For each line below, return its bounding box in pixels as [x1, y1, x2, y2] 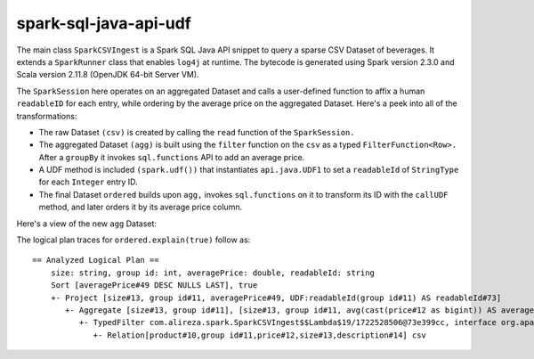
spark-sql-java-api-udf [16, 13, 191, 33]
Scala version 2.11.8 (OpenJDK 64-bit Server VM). [16, 69, 199, 80]
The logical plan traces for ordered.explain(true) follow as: [16, 234, 251, 245]
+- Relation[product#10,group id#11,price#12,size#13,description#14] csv [93, 330, 427, 340]
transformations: [16, 110, 77, 121]
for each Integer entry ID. [38, 176, 138, 187]
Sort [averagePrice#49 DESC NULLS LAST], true [50, 281, 258, 290]
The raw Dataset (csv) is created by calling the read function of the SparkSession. [38, 126, 355, 137]
